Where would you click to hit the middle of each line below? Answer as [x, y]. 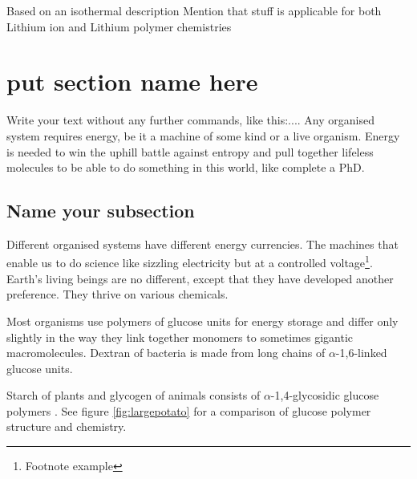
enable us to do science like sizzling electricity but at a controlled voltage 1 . [190, 262]
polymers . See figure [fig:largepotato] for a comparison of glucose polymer [189, 410]
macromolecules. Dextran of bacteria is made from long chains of [166, 353]
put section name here [132, 81]
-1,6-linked [361, 353]
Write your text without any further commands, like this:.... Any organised [190, 120]
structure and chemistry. [67, 426]
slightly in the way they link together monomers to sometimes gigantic [180, 337]
